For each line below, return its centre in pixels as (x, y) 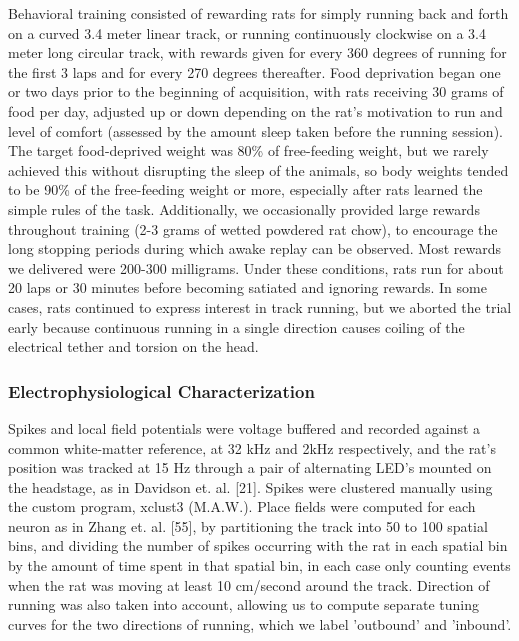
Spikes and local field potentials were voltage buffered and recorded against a (244, 427)
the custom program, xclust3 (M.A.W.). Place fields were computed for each (242, 506)
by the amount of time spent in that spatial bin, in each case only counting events (259, 565)
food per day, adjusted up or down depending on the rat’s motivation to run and (255, 110)
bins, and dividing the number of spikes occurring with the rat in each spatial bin (258, 545)
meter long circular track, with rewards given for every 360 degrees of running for (257, 52)
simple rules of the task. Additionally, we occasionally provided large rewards (244, 208)
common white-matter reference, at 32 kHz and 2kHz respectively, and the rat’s (252, 447)
